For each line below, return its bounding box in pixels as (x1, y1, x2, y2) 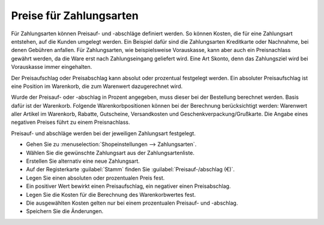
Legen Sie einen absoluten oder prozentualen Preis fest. (26, 174, 165, 181)
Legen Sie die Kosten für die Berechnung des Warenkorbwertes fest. (26, 191, 196, 198)
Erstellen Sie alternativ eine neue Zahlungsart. (26, 157, 140, 165)
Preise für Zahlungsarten (11, 9, 139, 22)
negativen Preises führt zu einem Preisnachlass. (11, 118, 130, 126)
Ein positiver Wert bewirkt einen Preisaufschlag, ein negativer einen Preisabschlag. (26, 183, 231, 190)
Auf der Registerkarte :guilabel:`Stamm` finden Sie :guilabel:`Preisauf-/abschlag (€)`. (26, 166, 235, 173)
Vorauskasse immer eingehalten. (11, 63, 92, 71)
